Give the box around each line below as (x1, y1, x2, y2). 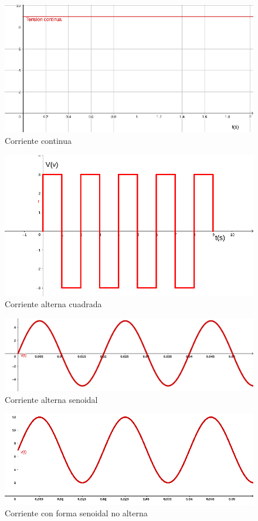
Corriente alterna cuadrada (5, 298, 102, 310)
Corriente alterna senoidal (5, 393, 98, 405)
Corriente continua (5, 135, 72, 146)
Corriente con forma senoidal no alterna (5, 507, 148, 519)
